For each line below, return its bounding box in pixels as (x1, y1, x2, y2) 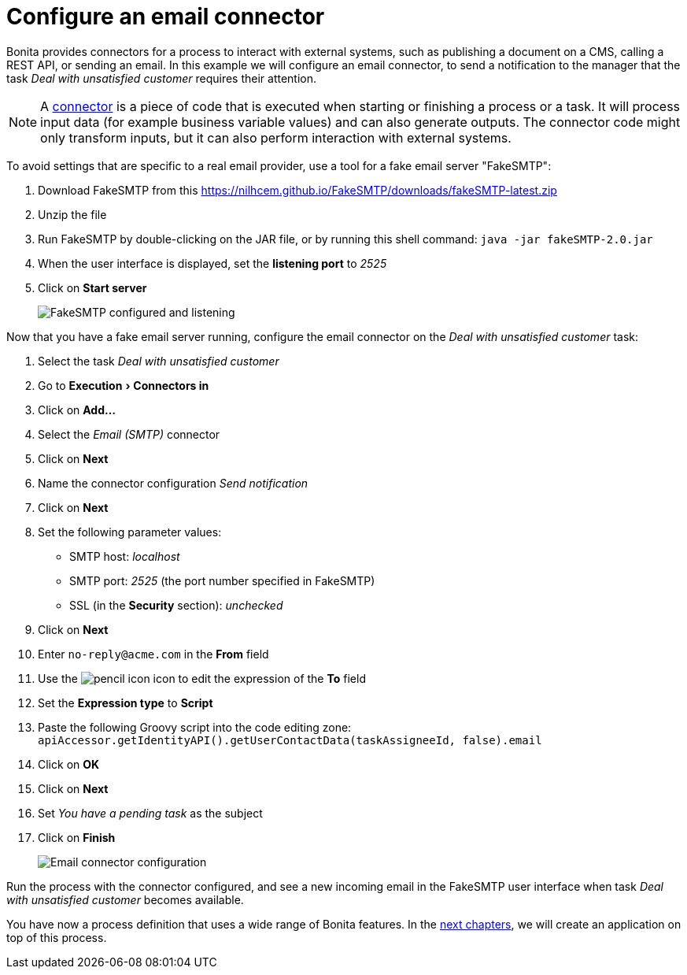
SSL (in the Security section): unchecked (69, 598, 283, 612)
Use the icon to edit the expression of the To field (38, 671, 366, 685)
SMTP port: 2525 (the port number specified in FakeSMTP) (69, 573, 375, 588)
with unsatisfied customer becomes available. (6, 892, 244, 906)
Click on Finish (38, 830, 116, 844)
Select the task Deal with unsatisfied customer (38, 354, 279, 368)
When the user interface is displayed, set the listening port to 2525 (38, 256, 387, 270)
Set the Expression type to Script (38, 695, 213, 710)
